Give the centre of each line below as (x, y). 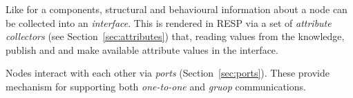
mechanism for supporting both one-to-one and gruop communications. (156, 86)
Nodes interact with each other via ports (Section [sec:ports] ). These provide (168, 73)
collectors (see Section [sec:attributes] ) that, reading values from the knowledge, (175, 36)
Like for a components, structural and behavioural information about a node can (176, 9)
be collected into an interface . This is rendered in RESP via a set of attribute (169, 22)
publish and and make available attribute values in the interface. (142, 49)
